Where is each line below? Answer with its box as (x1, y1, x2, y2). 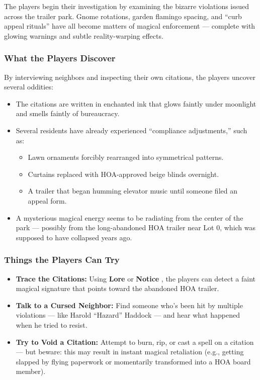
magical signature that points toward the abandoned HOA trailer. (16, 283, 219, 294)
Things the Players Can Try (4, 253, 120, 266)
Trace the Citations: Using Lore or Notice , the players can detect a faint (16, 273, 256, 283)
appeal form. (28, 195, 67, 206)
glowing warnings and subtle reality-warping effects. (4, 30, 163, 41)
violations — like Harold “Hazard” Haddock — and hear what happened (16, 310, 240, 320)
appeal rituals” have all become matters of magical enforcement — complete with (4, 21, 255, 31)
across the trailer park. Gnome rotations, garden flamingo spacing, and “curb (4, 11, 242, 21)
